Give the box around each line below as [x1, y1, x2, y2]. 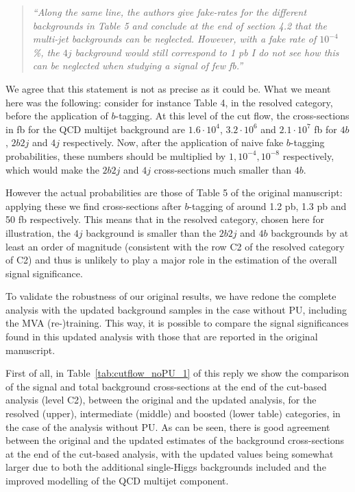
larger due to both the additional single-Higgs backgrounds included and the [5, 460, 326, 474]
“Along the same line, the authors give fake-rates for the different [32, 5, 307, 19]
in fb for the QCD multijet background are [5, 121, 186, 136]
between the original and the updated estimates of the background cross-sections [5, 433, 345, 447]
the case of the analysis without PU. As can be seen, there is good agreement [5, 419, 330, 434]
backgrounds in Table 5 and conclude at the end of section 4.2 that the [32, 18, 327, 32]
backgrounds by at [271, 225, 349, 239]
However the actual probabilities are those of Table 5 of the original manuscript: [5, 185, 343, 200]
